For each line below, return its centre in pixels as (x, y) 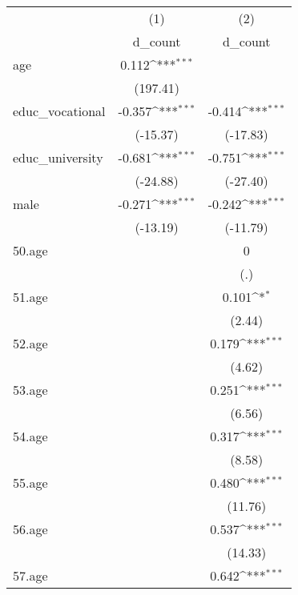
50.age (30, 250)
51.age (30, 297)
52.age (30, 343)
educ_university (58, 157)
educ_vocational (59, 111)
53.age (30, 390)
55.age (30, 482)
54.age (30, 436)
